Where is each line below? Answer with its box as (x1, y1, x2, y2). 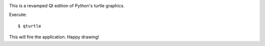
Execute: (9, 12, 27, 18)
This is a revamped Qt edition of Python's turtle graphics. (9, 3, 125, 8)
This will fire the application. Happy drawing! (9, 34, 100, 40)
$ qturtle (18, 23, 41, 29)
